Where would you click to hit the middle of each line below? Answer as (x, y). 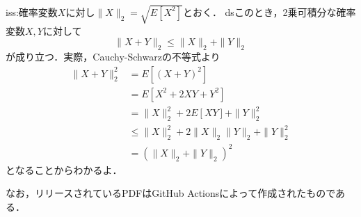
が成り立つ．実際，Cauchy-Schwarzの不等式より (113, 56)
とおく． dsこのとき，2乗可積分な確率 (269, 11)
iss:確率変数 (32, 11)
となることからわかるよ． (64, 169)
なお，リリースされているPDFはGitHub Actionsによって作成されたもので (171, 193)
